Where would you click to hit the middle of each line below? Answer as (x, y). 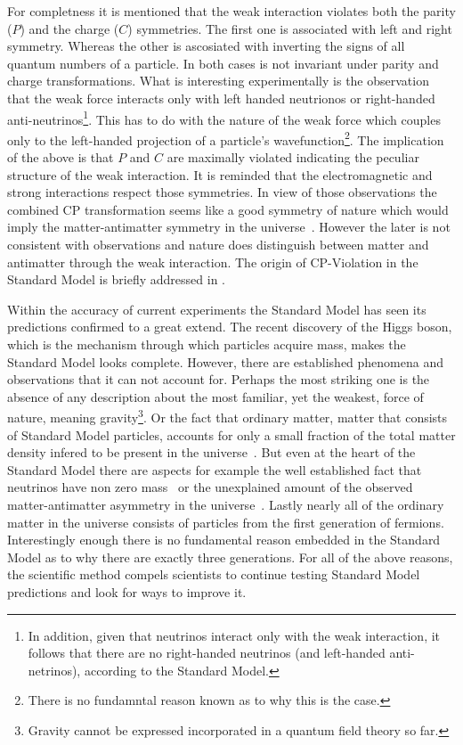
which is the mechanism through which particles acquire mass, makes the (207, 344)
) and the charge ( (69, 28)
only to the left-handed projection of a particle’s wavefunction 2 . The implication (226, 138)
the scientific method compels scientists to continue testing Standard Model (214, 574)
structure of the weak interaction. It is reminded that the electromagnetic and (220, 174)
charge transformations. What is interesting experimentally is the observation (218, 81)
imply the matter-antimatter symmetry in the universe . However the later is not (229, 227)
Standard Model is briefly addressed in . (116, 279)
